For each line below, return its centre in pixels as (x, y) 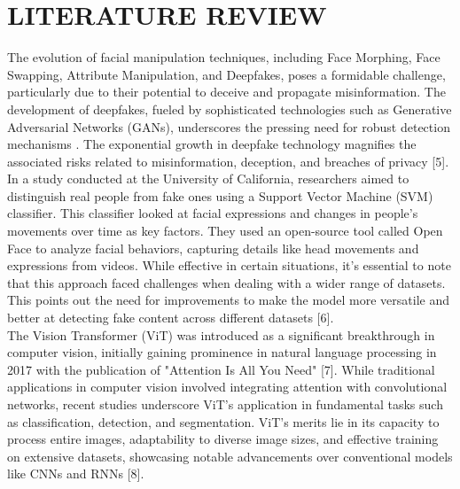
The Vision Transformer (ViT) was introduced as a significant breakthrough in (221, 334)
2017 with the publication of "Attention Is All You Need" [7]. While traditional (221, 369)
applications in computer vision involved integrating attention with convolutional (227, 387)
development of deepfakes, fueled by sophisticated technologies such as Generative (230, 109)
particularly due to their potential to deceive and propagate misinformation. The (226, 92)
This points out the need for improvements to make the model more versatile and (228, 300)
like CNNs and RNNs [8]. (76, 473)
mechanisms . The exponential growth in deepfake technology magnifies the (212, 144)
